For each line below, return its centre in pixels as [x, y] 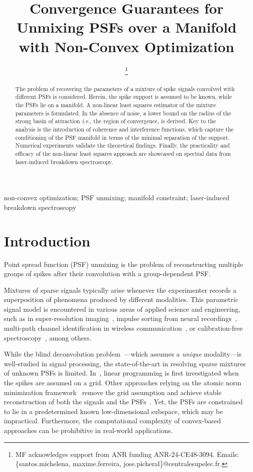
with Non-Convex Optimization [126, 46]
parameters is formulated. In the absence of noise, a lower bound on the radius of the [123, 113]
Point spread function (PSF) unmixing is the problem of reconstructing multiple [124, 264]
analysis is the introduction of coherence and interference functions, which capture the [125, 129]
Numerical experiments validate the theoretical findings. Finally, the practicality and [123, 145]
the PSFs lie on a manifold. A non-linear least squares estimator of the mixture [116, 104]
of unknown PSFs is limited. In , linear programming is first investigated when [121, 373]
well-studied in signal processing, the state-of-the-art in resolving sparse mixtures [125, 363]
